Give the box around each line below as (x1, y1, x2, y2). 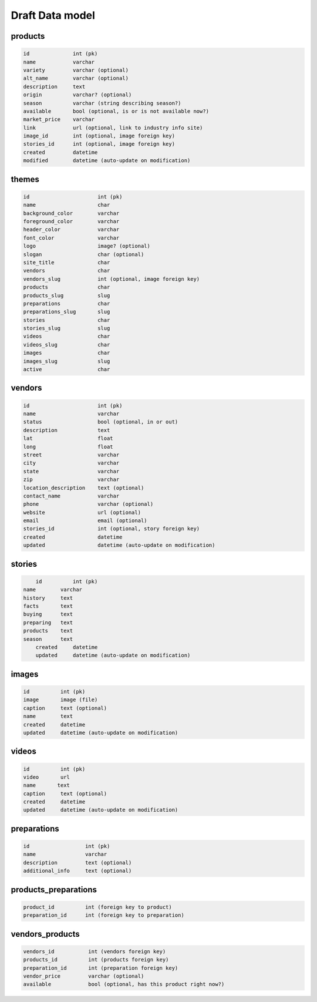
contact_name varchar (23, 492, 120, 499)
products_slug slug (23, 292, 110, 299)
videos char (23, 333, 110, 340)
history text (23, 594, 73, 601)
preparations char (23, 300, 110, 307)
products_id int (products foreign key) (23, 956, 169, 963)
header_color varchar (23, 226, 120, 233)
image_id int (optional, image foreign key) (23, 133, 176, 139)
